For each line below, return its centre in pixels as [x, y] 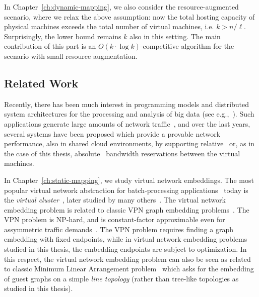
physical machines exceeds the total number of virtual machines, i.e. [109, 26]
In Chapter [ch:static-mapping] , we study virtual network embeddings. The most [129, 180]
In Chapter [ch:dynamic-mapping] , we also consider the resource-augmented [121, 7]
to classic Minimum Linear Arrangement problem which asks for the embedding [129, 269]
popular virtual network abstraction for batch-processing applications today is [126, 190]
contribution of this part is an [50, 46]
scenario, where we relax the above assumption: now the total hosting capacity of [129, 16]
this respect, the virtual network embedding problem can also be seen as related [127, 259]
